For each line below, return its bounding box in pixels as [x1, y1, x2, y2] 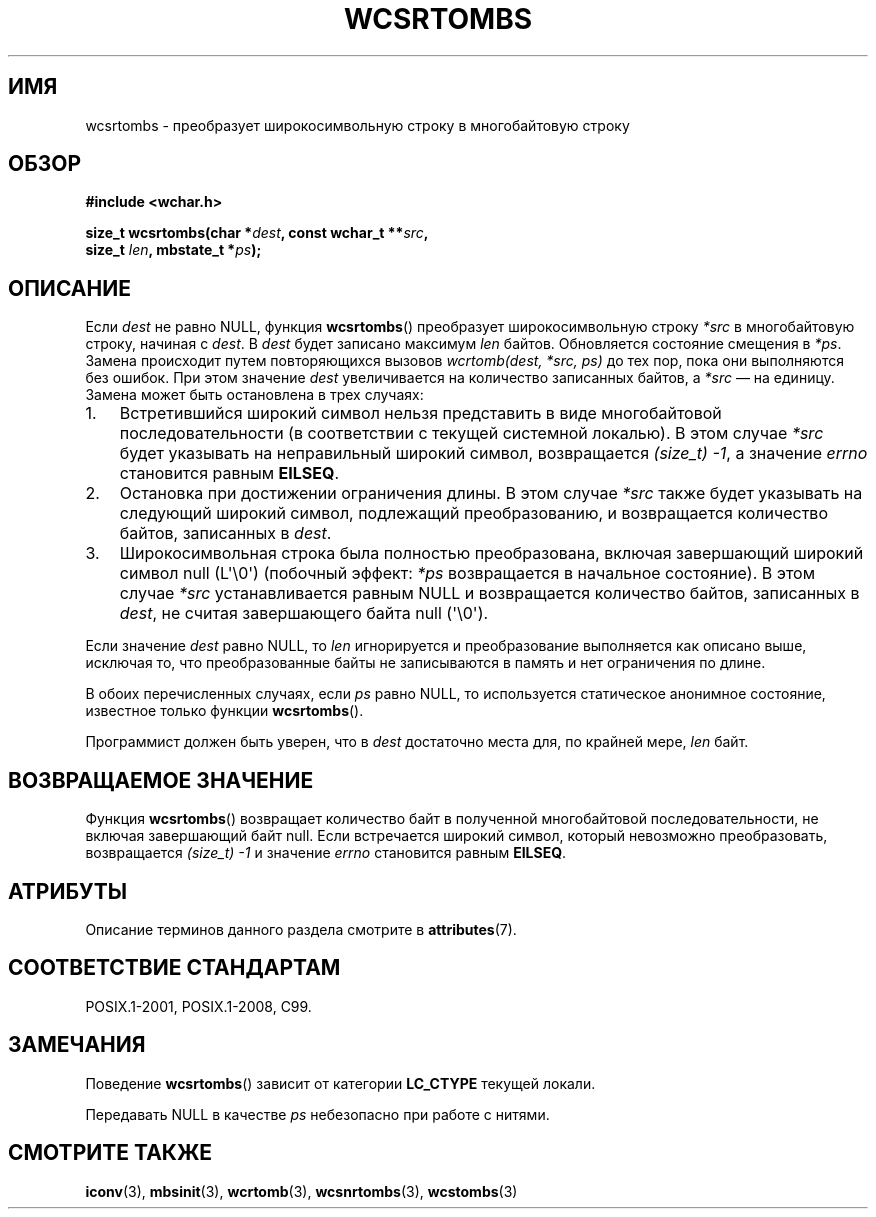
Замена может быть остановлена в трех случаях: [85, 386, 424, 404]
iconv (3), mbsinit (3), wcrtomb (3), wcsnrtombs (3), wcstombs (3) [85, 1182, 518, 1200]
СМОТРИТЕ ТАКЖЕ [8, 1140, 213, 1166]
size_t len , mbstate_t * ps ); [85, 241, 262, 259]
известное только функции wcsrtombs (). [85, 702, 364, 720]
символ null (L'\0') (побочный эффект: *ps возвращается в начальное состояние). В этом [119, 563, 815, 584]
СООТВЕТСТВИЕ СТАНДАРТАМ [8, 955, 341, 981]
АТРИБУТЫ [8, 878, 128, 904]
